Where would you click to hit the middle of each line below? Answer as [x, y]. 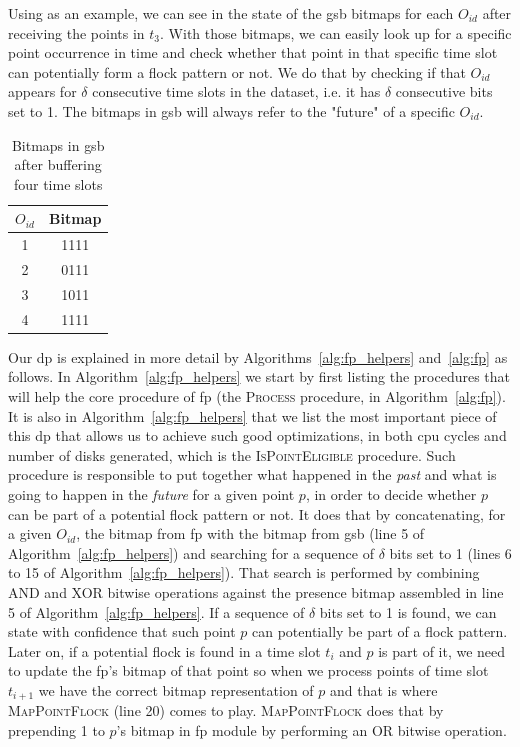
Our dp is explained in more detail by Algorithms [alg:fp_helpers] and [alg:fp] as [258, 356]
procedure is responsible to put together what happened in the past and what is [252, 474]
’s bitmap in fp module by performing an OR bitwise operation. [311, 729]
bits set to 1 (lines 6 [450, 552]
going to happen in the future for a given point [151, 493]
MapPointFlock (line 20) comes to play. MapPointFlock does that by [226, 710]
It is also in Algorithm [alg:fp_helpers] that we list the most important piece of [252, 415]
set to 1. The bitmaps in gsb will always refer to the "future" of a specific [231, 110]
